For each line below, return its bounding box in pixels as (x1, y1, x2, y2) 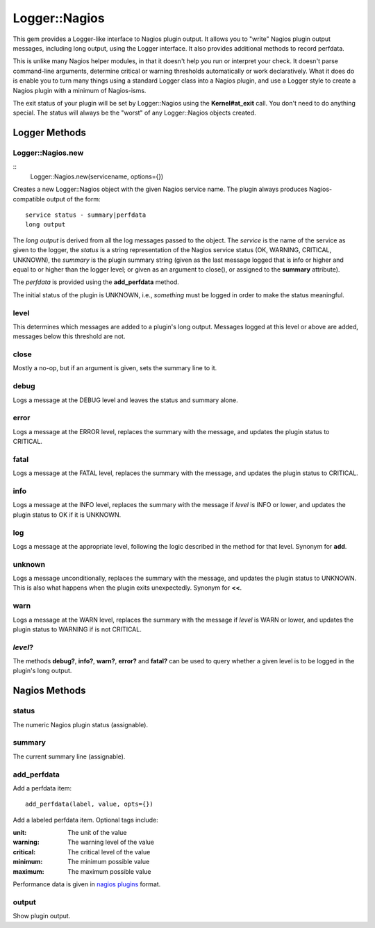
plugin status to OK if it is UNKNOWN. (12, 511, 122, 519)
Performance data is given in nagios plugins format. (12, 880, 161, 888)
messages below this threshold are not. (12, 332, 126, 340)
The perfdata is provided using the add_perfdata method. (12, 278, 180, 286)
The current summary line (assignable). (12, 752, 126, 761)
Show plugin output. (12, 912, 71, 920)
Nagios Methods (12, 685, 86, 697)
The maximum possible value (67, 867, 152, 875)
